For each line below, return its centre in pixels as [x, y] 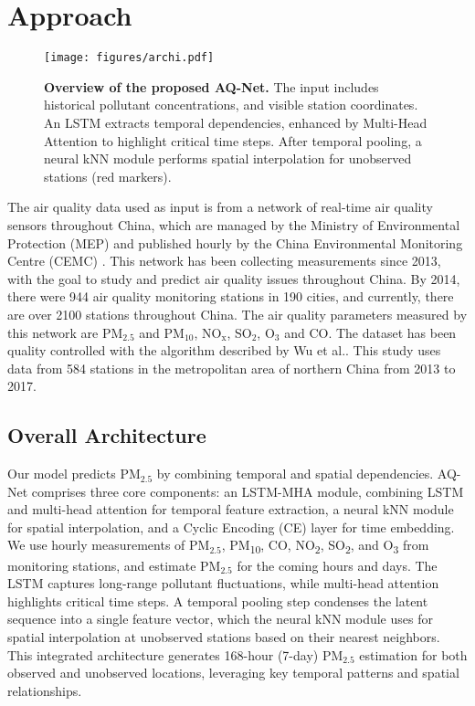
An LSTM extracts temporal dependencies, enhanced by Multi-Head [236, 122]
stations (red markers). [108, 176]
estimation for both [413, 654]
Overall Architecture [107, 435]
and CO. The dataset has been [370, 332]
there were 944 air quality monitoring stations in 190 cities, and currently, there [231, 296]
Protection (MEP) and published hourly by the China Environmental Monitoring [235, 242]
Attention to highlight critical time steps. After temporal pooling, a [233, 140]
